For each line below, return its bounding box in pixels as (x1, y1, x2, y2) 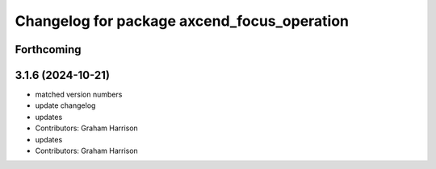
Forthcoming (15, 43, 82, 56)
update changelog (35, 101, 96, 110)
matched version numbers (35, 89, 123, 100)
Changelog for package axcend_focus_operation (15, 12, 350, 30)
